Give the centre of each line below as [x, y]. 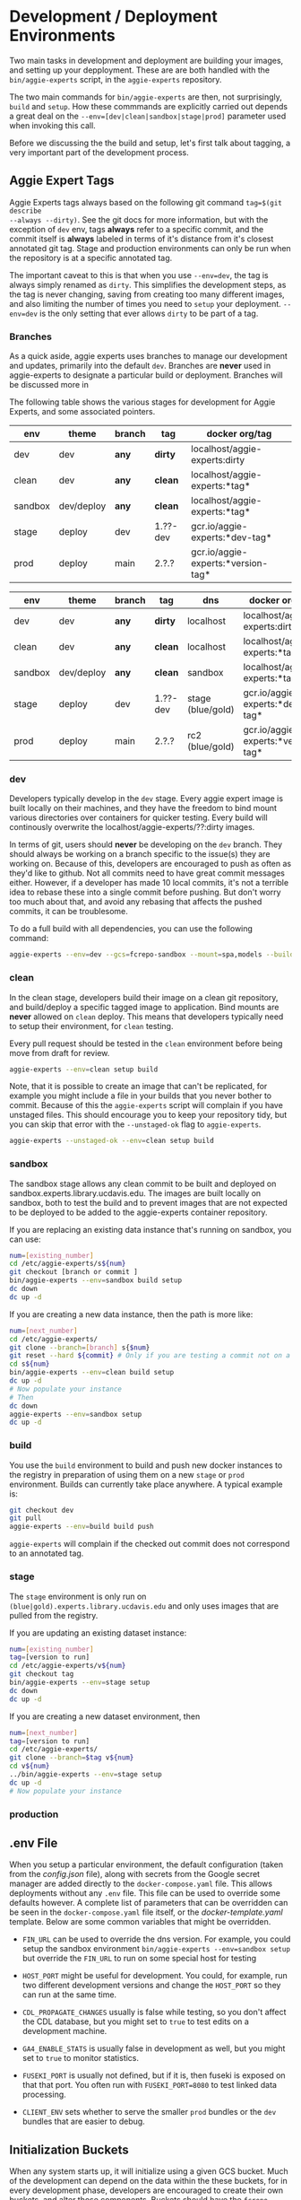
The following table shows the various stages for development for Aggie [142, 402]
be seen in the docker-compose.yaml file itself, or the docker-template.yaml [146, 1912]
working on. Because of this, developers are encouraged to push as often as [150, 864]
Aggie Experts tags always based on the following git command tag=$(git [146, 202]
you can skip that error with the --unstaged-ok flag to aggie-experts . [135, 1124]
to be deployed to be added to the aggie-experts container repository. [138, 1212]
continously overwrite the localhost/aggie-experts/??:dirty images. [132, 827]
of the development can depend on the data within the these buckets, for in [149, 2181]
